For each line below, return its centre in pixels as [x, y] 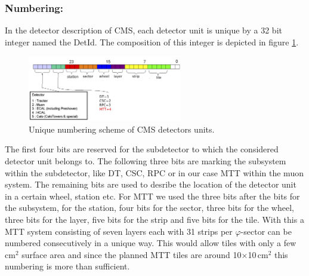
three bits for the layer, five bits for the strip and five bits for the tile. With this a [154, 219]
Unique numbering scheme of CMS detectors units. [122, 129]
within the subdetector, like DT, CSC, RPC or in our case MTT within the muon [154, 172]
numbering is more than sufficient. [67, 266]
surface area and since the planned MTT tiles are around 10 [132, 254]
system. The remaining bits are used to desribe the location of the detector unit [151, 184]
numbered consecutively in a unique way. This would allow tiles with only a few [151, 243]
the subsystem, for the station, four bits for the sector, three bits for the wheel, [149, 208]
